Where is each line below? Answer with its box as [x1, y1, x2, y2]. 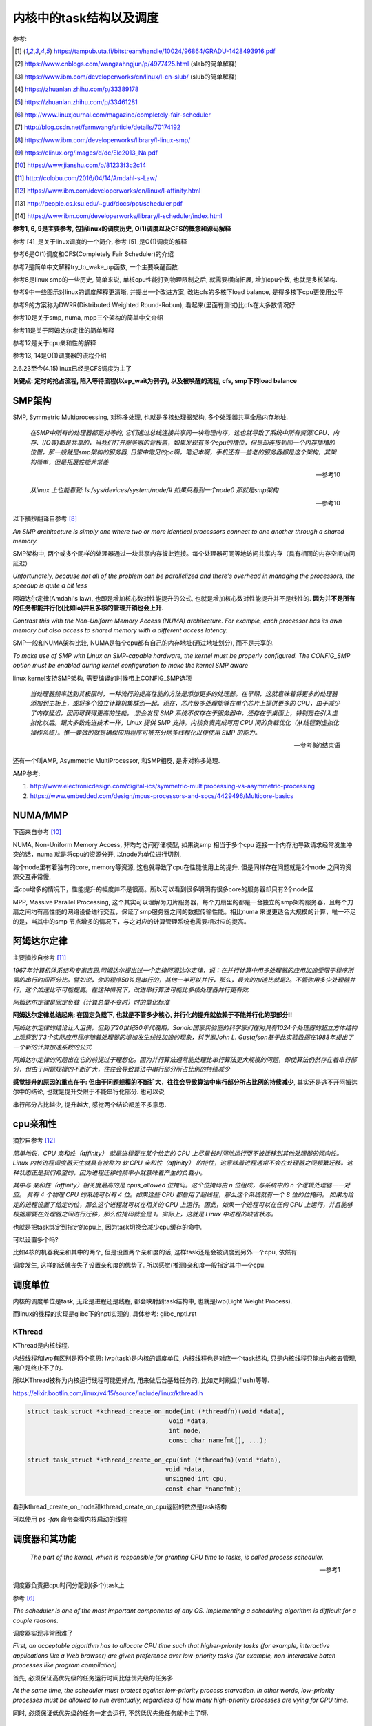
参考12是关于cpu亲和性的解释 [12, 338, 96, 347]
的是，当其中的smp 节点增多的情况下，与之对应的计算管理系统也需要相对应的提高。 [12, 917, 251, 925]
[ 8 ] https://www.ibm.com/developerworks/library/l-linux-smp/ [14, 135, 191, 144]
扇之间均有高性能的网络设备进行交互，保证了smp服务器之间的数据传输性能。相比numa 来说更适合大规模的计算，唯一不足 [12, 908, 356, 916]
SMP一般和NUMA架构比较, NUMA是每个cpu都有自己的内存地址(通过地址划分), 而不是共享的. [12, 639, 275, 647]
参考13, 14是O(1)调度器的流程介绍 [12, 351, 107, 360]
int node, [169, 1426, 203, 1435]
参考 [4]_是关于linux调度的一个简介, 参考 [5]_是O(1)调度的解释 [12, 237, 187, 245]
